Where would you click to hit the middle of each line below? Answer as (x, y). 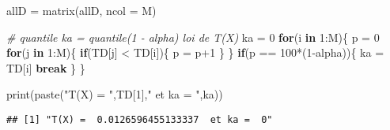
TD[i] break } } (46, 67)
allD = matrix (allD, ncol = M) (81, 10)
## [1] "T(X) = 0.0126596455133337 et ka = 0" (140, 119)
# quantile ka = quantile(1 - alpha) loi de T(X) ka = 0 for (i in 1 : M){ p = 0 (193, 37)
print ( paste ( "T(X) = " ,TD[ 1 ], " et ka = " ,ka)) (115, 94)
